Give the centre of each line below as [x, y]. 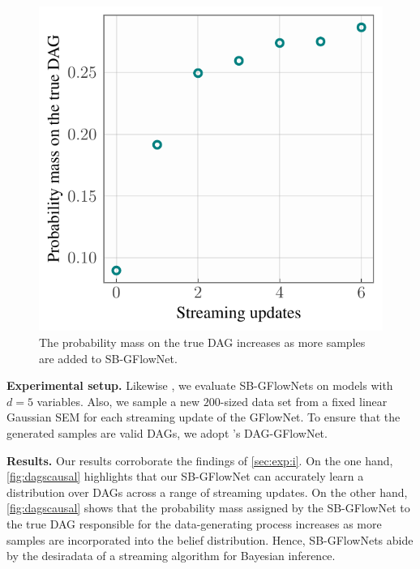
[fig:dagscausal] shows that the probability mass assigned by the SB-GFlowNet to [208, 508]
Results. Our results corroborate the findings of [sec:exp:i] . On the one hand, [200, 460]
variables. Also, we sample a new [118, 401]
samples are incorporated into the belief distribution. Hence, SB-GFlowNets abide [210, 539]
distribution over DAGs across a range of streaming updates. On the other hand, [207, 492]
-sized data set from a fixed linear [304, 401]
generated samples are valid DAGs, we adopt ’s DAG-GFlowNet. [167, 432]
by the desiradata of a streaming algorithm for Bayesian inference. [171, 556]
